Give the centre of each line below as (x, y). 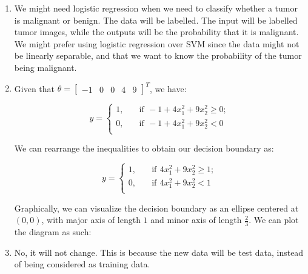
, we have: (168, 88)
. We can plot (274, 220)
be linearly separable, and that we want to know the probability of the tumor (158, 55)
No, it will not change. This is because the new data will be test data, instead (159, 252)
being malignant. (45, 67)
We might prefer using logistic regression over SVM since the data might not (157, 43)
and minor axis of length (196, 220)
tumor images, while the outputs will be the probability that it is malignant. (156, 32)
